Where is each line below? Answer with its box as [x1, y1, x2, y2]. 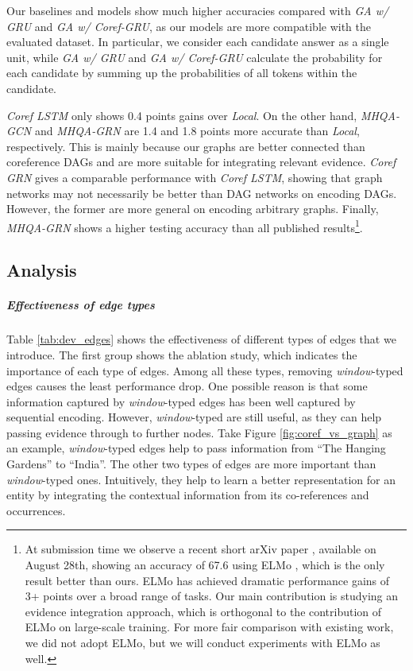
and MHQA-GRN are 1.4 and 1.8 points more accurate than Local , [34, 122, 360, 139]
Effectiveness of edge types [6, 297, 155, 313]
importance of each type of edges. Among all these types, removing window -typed [6, 362, 403, 378]
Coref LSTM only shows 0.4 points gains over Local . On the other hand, [6, 107, 357, 123]
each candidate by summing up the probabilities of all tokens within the [6, 64, 357, 81]
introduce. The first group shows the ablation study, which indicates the [6, 346, 357, 363]
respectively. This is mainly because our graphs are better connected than [6, 138, 365, 154]
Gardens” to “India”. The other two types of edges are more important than [6, 456, 376, 472]
